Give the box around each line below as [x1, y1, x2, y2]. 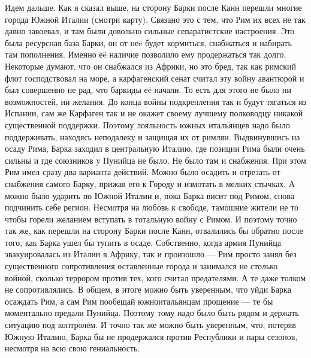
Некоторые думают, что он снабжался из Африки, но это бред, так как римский [5, 59, 296, 72]
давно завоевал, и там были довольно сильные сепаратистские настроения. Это [5, 25, 295, 37]
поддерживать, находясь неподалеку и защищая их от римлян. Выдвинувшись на [5, 130, 300, 143]
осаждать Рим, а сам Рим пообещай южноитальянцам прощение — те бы [5, 294, 273, 307]
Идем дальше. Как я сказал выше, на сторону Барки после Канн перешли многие [5, 1, 302, 13]
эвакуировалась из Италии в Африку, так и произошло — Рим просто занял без [5, 248, 297, 260]
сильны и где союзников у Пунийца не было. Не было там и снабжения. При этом [5, 154, 306, 166]
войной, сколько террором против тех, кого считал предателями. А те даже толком [5, 271, 306, 284]
